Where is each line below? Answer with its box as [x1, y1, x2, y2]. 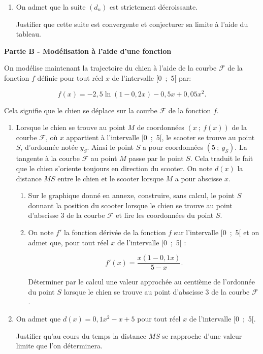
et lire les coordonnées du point [116, 210, 214, 220]
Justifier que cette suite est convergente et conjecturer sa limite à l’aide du [16, 18, 248, 29]
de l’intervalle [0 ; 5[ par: [112, 72, 191, 83]
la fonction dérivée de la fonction [63, 227, 166, 237]
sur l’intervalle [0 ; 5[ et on [174, 227, 259, 237]
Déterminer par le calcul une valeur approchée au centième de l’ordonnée [28, 276, 255, 287]
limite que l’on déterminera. [16, 340, 103, 351]
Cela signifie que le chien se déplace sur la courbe [4, 105, 157, 115]
